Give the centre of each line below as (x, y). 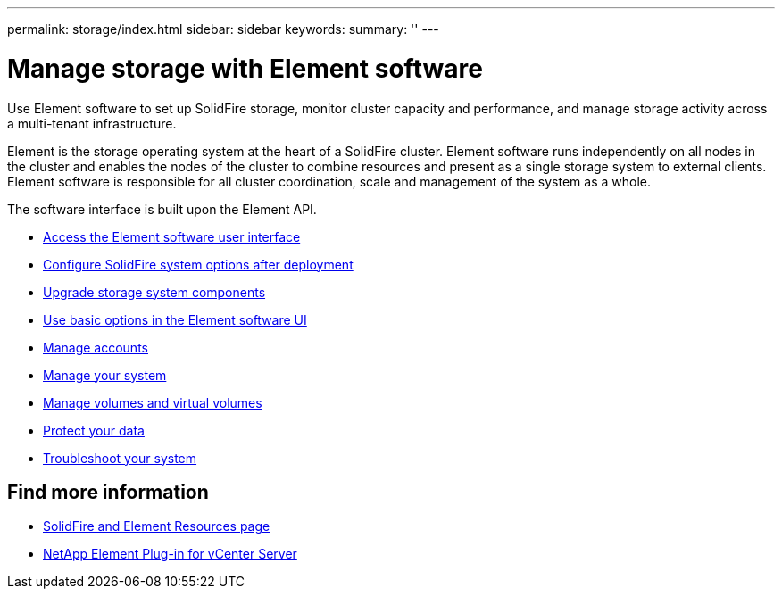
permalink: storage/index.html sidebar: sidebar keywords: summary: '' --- (223, 29)
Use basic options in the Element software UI (175, 319)
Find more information (108, 492)
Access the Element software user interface (172, 236)
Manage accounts (96, 347)
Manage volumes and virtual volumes (153, 402)
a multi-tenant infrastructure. (92, 123)
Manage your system (105, 375)
